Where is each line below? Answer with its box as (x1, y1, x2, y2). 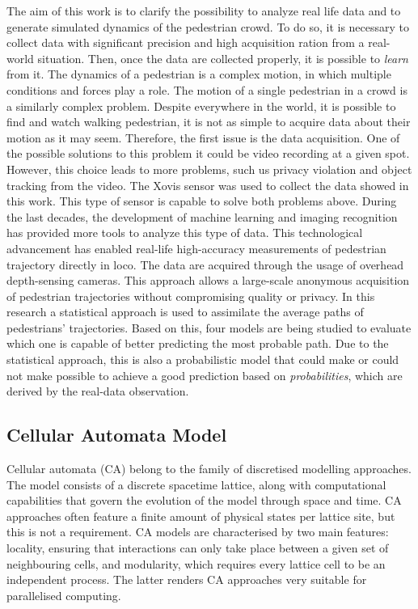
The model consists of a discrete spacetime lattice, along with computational (6, 476, 386, 493)
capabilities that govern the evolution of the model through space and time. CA (6, 492, 402, 509)
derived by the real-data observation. (6, 383, 189, 400)
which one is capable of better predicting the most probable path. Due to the (6, 335, 389, 352)
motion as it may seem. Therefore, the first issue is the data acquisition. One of (6, 129, 400, 146)
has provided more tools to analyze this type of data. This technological (6, 224, 363, 241)
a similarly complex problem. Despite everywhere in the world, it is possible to (6, 97, 396, 114)
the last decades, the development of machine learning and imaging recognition (6, 208, 398, 225)
